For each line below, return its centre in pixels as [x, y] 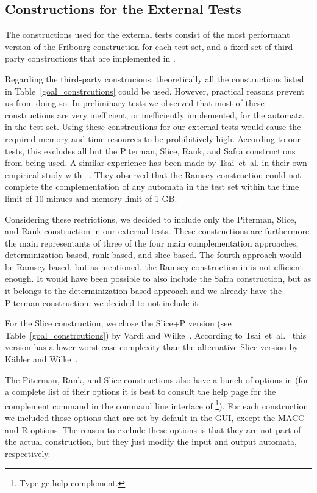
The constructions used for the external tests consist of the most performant [148, 34]
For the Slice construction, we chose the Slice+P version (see [118, 323]
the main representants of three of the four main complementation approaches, [152, 243]
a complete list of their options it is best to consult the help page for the [141, 391]
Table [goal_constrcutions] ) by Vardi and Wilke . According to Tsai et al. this [156, 335]
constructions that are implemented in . [102, 58]
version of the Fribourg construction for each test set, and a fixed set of [138, 46]
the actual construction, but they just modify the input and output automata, [151, 441]
